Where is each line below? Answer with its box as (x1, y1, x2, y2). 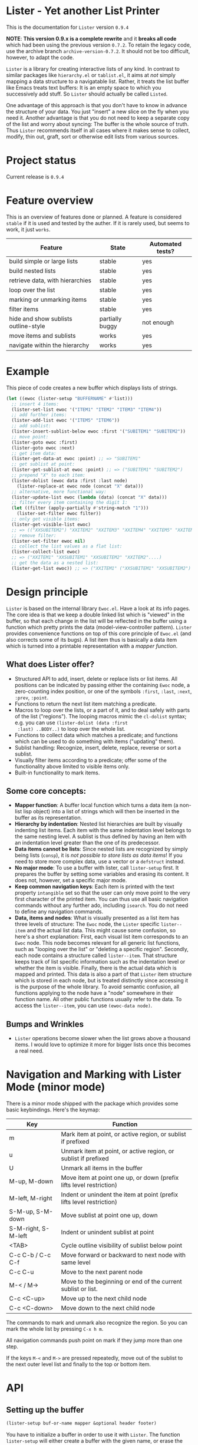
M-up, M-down (9, 1177, 54, 1186)
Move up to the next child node (61, 1295, 147, 1303)
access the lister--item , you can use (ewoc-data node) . (14, 1002, 153, 1009)
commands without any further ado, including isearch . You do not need (14, 902, 189, 909)
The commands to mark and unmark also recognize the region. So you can (6, 1319, 187, 1327)
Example (6, 365, 49, 378)
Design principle (6, 585, 88, 599)
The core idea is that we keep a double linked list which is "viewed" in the (6, 611, 185, 618)
